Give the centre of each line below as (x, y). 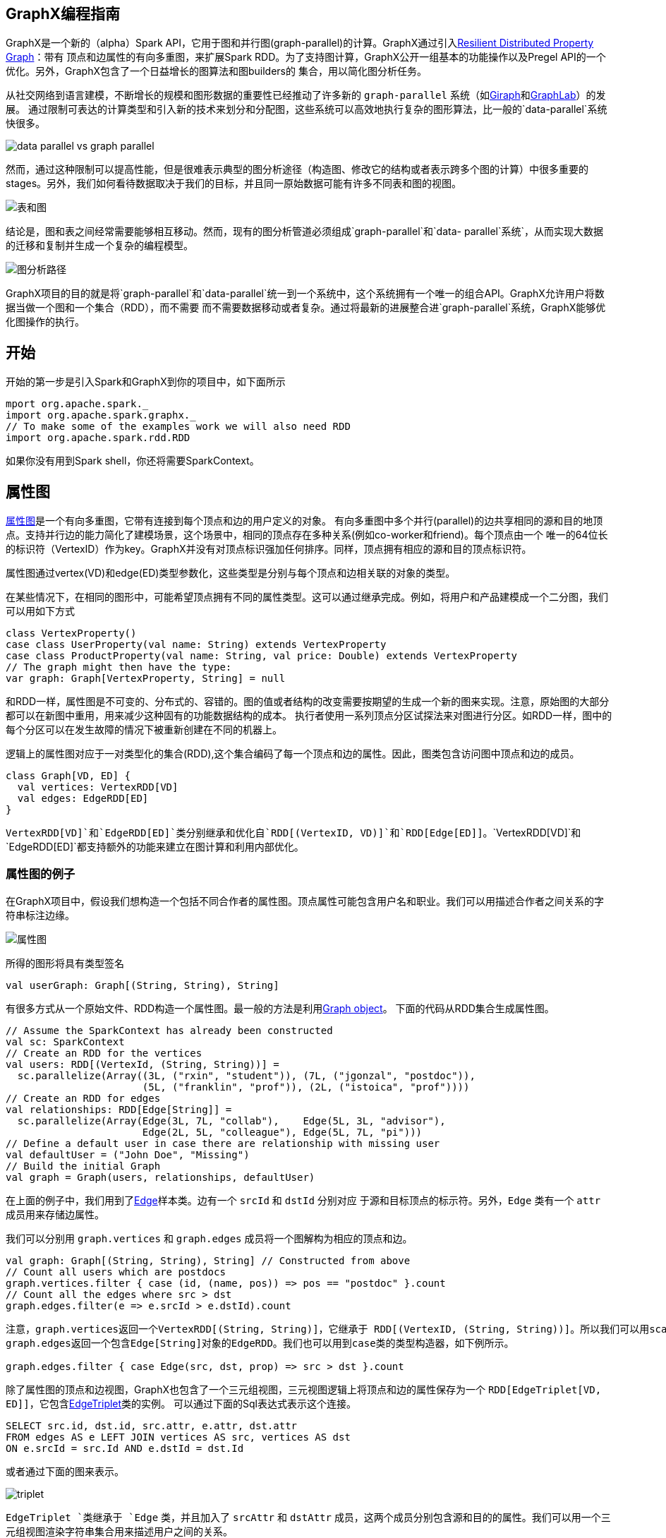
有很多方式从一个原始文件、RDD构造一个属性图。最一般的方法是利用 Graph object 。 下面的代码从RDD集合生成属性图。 (280, 1008)
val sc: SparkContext (65, 1041)
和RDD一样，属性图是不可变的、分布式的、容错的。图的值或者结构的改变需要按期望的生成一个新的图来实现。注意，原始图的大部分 (308, 702)
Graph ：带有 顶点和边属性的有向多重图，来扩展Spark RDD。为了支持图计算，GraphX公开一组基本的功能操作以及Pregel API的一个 (306, 57)
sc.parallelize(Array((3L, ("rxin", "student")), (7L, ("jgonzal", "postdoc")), (246, 1075)
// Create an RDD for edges (83, 1098)
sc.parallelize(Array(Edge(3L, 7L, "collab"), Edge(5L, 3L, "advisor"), (231, 1121)
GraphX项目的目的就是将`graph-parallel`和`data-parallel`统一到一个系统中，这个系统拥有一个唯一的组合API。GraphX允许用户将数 (305, 294)
